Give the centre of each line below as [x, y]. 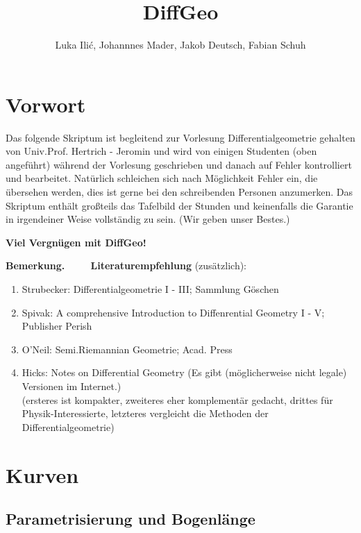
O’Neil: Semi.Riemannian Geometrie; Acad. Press [127, 349]
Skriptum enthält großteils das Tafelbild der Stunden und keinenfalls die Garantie [179, 205]
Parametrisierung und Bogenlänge [131, 519]
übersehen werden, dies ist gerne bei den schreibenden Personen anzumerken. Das [179, 192]
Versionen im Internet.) [72, 386]
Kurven [42, 474]
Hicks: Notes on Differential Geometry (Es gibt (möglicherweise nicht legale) [184, 372]
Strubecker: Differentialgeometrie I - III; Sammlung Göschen [150, 289]
